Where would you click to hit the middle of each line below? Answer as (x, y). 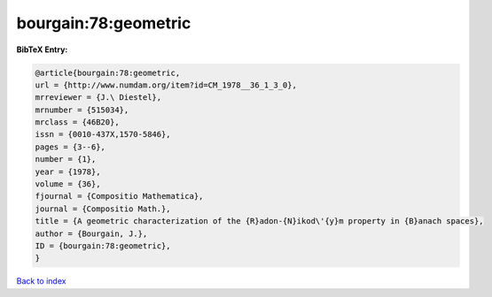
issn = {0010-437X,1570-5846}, (103, 134)
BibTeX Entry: (42, 49)
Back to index (41, 281)
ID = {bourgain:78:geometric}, (103, 246)
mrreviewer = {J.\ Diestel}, (98, 98)
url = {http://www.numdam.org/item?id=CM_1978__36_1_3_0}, (166, 85)
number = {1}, (66, 160)
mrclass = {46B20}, (77, 122)
